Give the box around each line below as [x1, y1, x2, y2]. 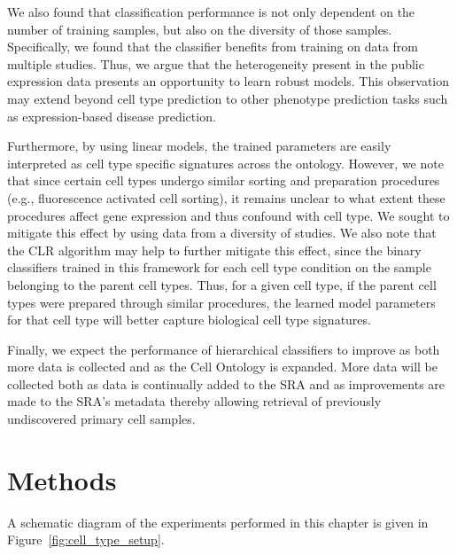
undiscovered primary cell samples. [7, 410, 196, 428]
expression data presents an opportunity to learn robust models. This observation [7, 72, 450, 90]
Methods [7, 461, 117, 497]
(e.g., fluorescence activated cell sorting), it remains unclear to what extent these [7, 188, 445, 207]
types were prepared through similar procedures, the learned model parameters [7, 293, 436, 311]
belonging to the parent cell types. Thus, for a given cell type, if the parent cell [7, 275, 437, 293]
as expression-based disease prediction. [7, 106, 216, 125]
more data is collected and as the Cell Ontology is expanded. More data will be [7, 357, 438, 376]
